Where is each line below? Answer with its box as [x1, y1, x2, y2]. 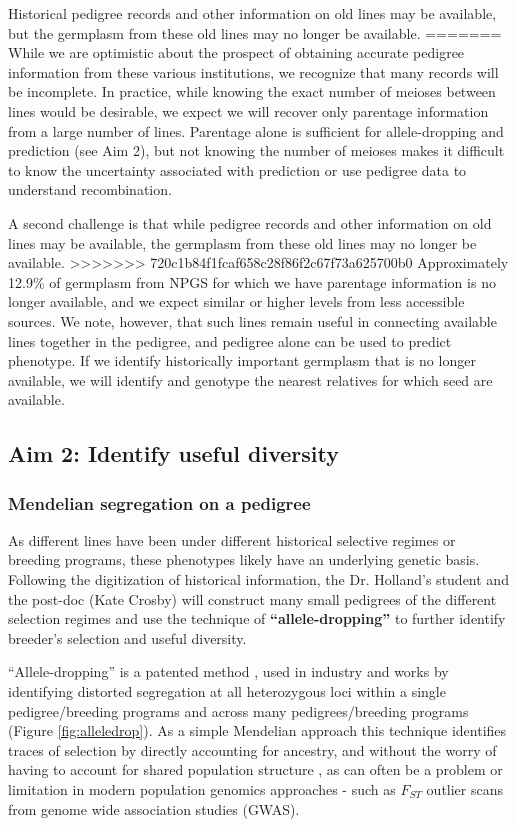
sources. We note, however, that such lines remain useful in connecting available [8, 310, 497, 331]
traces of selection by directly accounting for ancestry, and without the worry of [8, 739, 497, 760]
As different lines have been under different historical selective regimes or [8, 529, 456, 550]
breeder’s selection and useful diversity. [8, 627, 247, 648]
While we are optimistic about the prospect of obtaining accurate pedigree [8, 42, 465, 63]
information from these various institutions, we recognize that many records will [8, 61, 499, 82]
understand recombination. [8, 179, 172, 200]
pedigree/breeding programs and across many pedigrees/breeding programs [8, 700, 469, 721]
